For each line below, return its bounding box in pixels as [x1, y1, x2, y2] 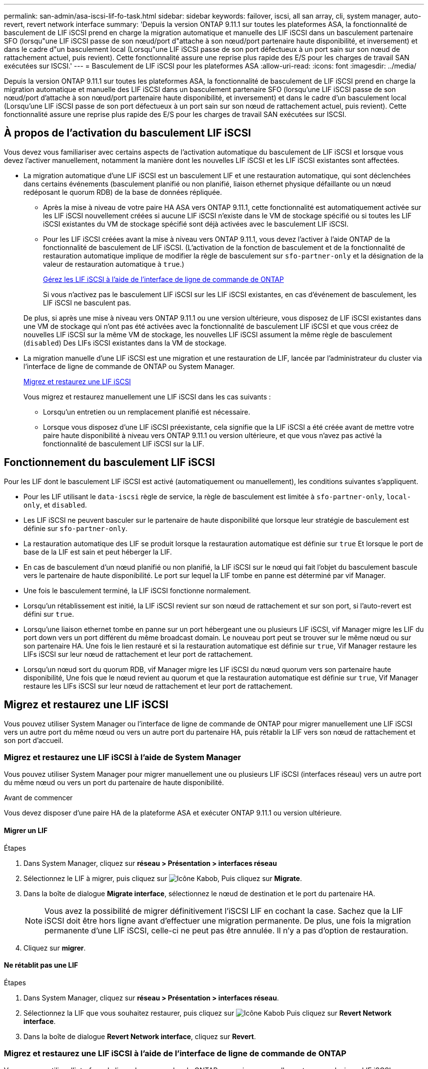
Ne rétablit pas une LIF [4, 961, 78, 970]
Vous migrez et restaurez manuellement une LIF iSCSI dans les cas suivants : [23, 392, 271, 401]
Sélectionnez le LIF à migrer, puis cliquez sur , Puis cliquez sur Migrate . [23, 874, 302, 883]
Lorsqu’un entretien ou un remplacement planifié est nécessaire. [43, 407, 251, 416]
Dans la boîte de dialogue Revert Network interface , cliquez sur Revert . [23, 1032, 256, 1041]
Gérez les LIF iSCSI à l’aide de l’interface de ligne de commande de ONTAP [43, 275, 284, 283]
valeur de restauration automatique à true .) [43, 259, 185, 268]
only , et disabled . [23, 500, 87, 509]
